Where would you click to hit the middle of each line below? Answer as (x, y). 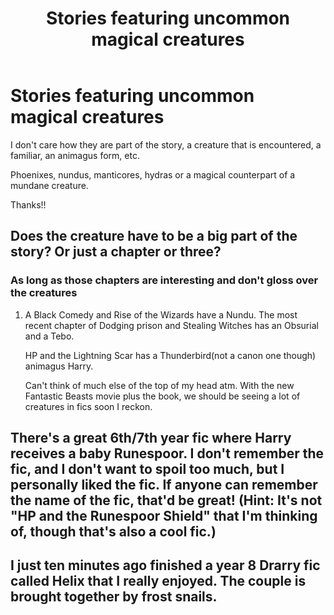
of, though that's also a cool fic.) (113, 532)
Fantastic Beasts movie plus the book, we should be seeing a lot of (162, 396)
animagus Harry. (59, 366)
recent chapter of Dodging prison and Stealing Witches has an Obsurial (171, 325)
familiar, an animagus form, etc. (75, 155)
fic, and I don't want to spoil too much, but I (147, 469)
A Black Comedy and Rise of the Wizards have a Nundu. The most (161, 314)
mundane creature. (49, 185)
